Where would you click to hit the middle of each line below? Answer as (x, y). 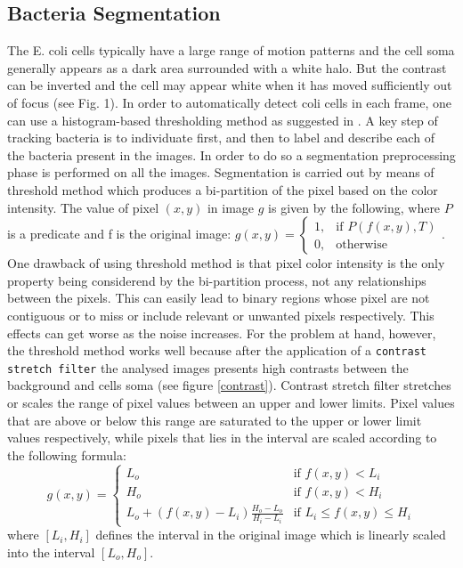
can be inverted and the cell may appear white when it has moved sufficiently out (230, 85)
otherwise (361, 244)
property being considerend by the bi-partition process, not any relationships (217, 280)
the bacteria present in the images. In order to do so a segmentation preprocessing (231, 154)
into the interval (51, 552)
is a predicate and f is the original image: (119, 234)
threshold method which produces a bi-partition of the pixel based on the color (223, 189)
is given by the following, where (354, 207)
